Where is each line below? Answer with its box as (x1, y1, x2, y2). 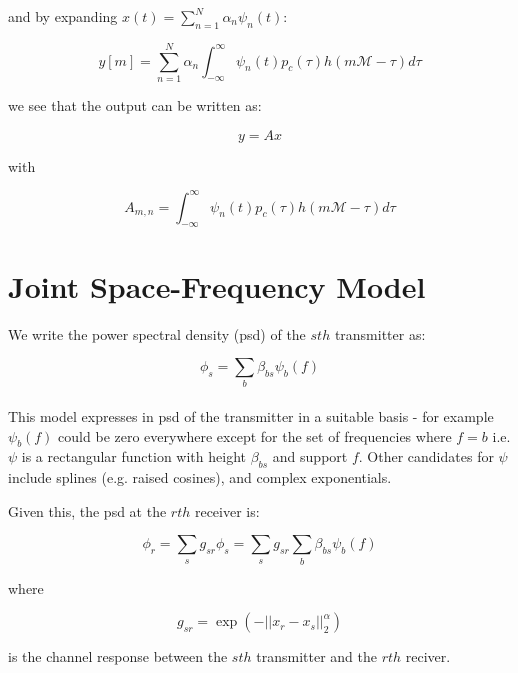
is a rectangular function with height (21, 446, 246, 467)
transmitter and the (256, 646, 377, 667)
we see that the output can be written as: (8, 94, 262, 115)
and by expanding (8, 6, 118, 26)
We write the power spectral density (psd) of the (8, 323, 306, 344)
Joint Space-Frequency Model (8, 265, 426, 306)
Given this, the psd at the (8, 500, 167, 521)
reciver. (405, 646, 451, 667)
